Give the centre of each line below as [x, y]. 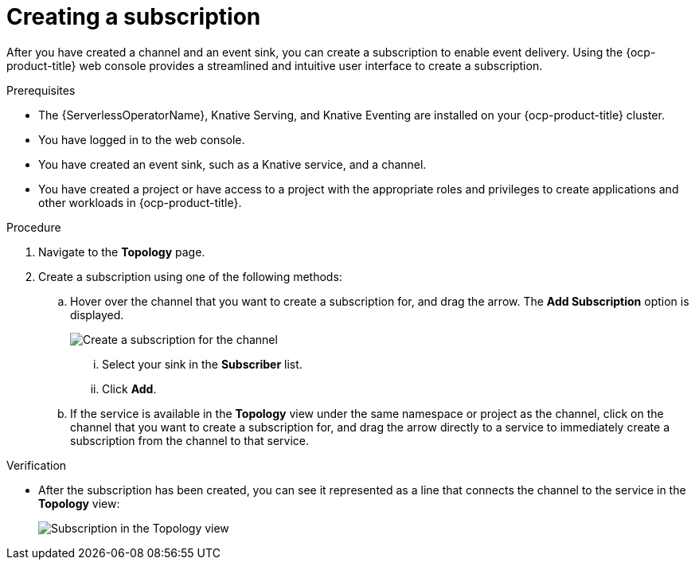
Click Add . [129, 388]
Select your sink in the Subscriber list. [202, 364]
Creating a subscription [134, 17]
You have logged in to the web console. [142, 139]
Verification [37, 465]
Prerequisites [41, 90]
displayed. [97, 314]
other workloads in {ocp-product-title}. [140, 202]
